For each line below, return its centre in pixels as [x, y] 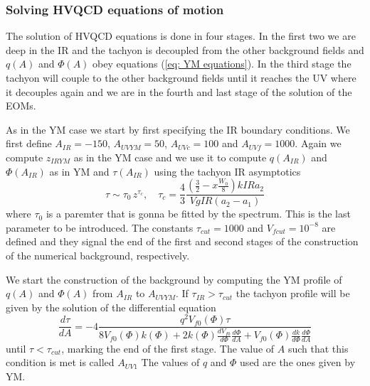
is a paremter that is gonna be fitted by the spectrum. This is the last [198, 214]
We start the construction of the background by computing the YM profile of [174, 279]
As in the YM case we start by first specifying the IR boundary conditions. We [178, 129]
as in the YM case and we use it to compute [170, 157]
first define [29, 143]
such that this [318, 348]
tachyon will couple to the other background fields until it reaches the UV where [181, 77]
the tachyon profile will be [293, 293]
